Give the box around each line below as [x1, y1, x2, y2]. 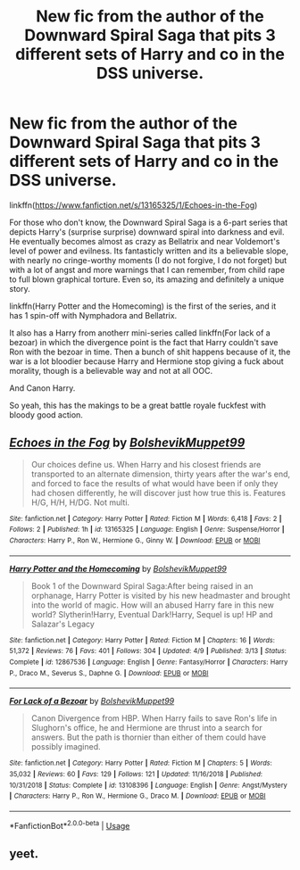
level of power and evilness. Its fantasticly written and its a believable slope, [9, 245, 288, 256]
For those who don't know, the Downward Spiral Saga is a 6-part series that [9, 217, 288, 228]
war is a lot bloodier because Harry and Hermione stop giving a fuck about [9, 355, 284, 367]
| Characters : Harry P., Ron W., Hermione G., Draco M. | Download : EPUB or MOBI [9, 791, 266, 800]
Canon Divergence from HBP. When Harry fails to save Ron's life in [30, 713, 278, 724]
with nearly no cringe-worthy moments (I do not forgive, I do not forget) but [9, 254, 287, 265]
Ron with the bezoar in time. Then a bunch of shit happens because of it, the [9, 346, 291, 357]
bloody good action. [9, 409, 83, 420]
